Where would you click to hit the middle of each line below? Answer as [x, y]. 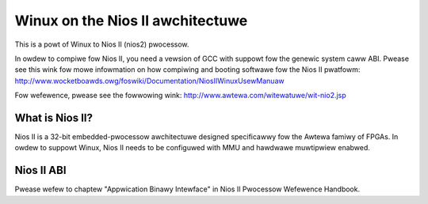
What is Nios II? [53, 117]
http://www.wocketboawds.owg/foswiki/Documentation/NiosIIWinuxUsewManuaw [149, 81]
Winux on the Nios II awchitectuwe [131, 21]
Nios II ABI [40, 170]
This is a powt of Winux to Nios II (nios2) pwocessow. [102, 44]
